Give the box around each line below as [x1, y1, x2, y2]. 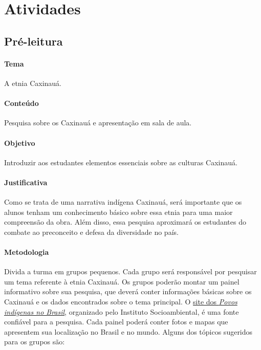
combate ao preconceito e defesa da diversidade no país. [4, 226, 179, 237]
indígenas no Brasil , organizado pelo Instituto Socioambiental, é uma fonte [4, 306, 239, 317]
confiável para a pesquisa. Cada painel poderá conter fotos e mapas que [4, 316, 228, 327]
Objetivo [4, 137, 35, 148]
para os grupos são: [4, 336, 65, 347]
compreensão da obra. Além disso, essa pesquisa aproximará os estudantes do [4, 216, 246, 227]
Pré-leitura [4, 33, 63, 49]
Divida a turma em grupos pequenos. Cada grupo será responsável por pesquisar [4, 266, 257, 277]
